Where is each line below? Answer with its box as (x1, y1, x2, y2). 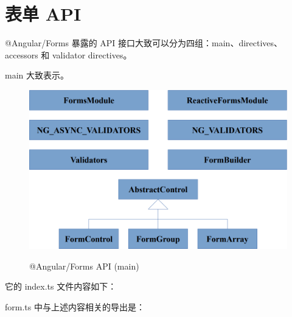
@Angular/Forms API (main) (29, 259, 139, 272)
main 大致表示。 (5, 69, 69, 82)
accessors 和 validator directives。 (5, 48, 132, 61)
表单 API (5, 1, 82, 26)
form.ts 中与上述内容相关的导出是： (5, 300, 145, 313)
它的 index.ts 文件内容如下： (5, 280, 117, 293)
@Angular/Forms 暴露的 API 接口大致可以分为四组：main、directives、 (5, 37, 283, 49)
